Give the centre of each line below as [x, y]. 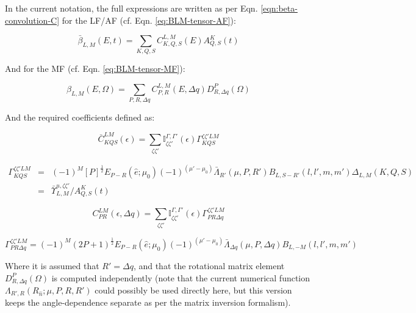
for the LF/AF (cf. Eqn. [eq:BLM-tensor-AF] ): [149, 20]
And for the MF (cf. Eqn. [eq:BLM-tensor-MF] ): [95, 69]
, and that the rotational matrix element [209, 265]
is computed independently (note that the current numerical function [181, 277]
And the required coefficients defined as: [80, 117]
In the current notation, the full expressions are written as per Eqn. [131, 8]
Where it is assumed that [52, 265]
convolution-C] [32, 20]
